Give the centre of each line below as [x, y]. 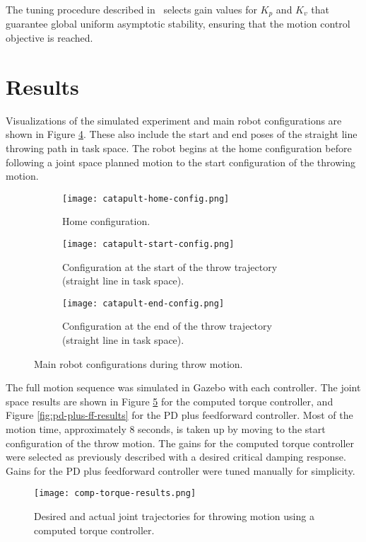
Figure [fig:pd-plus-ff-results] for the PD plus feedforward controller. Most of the [179, 415]
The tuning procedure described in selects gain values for [131, 9]
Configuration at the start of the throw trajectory [170, 266]
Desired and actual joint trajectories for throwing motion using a [174, 516]
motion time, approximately [66, 429]
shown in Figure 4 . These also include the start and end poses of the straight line [182, 134]
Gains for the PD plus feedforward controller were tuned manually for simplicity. [181, 470]
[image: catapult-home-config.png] [146, 198]
